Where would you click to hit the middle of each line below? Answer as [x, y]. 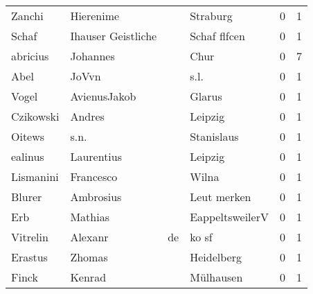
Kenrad [88, 277]
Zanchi [27, 16]
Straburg [211, 16]
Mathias [90, 217]
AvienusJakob [103, 96]
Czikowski [35, 116]
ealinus [28, 156]
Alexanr [89, 237]
